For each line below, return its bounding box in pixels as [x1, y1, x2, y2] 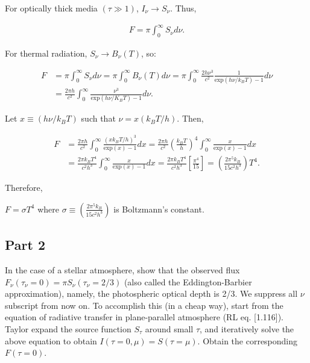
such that [81, 112, 116, 125]
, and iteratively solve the [200, 322, 294, 335]
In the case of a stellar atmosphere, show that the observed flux [5, 263, 240, 276]
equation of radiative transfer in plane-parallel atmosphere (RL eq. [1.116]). [5, 311, 283, 323]
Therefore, [5, 181, 43, 194]
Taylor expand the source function [5, 322, 131, 335]
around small [145, 322, 194, 335]
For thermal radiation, [5, 46, 87, 59]
